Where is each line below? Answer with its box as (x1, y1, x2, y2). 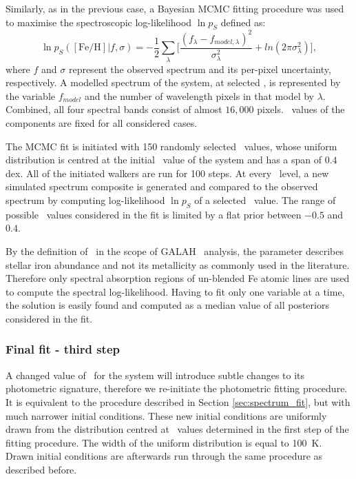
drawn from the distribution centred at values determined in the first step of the (6, 422, 349, 436)
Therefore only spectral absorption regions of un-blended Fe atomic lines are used (6, 271, 350, 285)
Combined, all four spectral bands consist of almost (6, 102, 222, 116)
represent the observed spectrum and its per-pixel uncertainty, (68, 61, 331, 76)
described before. (6, 462, 77, 476)
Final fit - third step (6, 340, 120, 358)
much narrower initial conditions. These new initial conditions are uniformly (6, 408, 327, 422)
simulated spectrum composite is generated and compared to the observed (6, 179, 318, 194)
